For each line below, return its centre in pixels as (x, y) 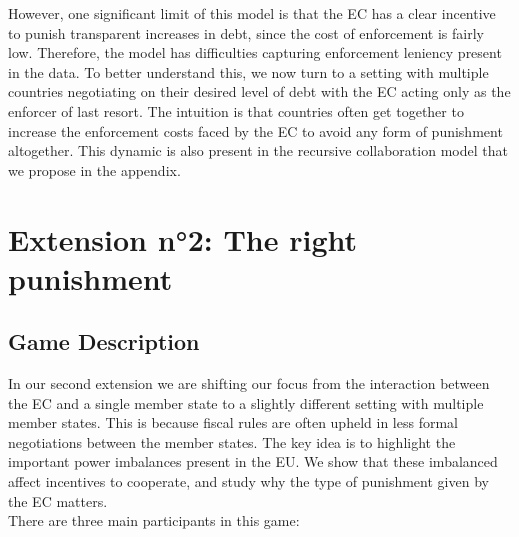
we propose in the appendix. (94, 169)
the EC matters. (58, 500)
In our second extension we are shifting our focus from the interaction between (249, 383)
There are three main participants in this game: (154, 520)
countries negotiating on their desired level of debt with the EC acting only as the (259, 91)
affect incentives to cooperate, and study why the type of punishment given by (248, 481)
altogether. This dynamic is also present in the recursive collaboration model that (258, 150)
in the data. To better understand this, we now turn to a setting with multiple (248, 71)
